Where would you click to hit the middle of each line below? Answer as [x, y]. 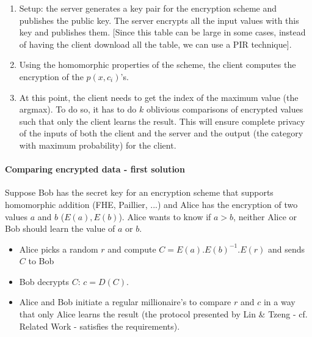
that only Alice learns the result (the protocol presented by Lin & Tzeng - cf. [163, 314]
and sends [286, 249]
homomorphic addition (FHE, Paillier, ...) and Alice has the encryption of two [151, 204]
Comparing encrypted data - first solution [95, 169]
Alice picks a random [59, 249]
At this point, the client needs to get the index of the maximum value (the [159, 97]
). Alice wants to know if [165, 216]
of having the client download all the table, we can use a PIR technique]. [155, 44]
